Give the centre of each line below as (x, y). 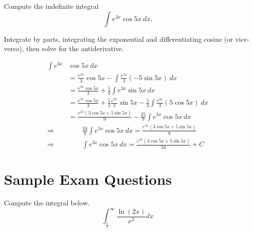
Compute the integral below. (47, 203)
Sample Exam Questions (88, 179)
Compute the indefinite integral (51, 6)
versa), (14, 48)
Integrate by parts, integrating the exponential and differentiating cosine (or (119, 39)
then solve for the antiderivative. (75, 48)
